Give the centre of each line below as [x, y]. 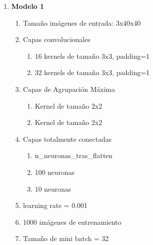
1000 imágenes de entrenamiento [72, 222]
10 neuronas [53, 188]
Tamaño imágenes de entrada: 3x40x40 [82, 22]
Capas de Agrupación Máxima [69, 89]
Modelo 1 [27, 6]
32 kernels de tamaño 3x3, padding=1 [92, 72]
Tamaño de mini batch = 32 [66, 238]
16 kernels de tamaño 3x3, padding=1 [92, 56]
